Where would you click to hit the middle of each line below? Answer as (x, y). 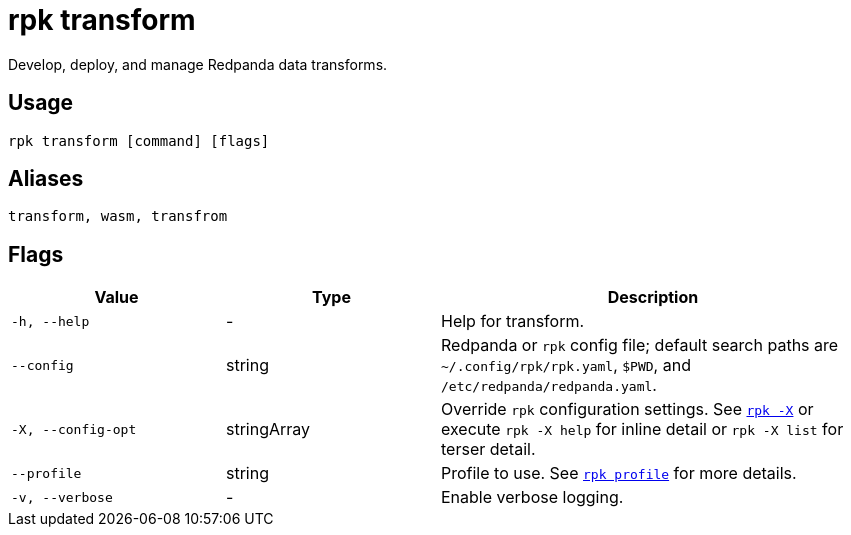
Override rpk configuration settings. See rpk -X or (627, 409)
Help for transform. (513, 321)
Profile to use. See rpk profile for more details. (619, 473)
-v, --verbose (62, 497)
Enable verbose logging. (532, 497)
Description (653, 297)
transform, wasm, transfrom (118, 216)
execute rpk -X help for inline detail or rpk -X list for (642, 429)
